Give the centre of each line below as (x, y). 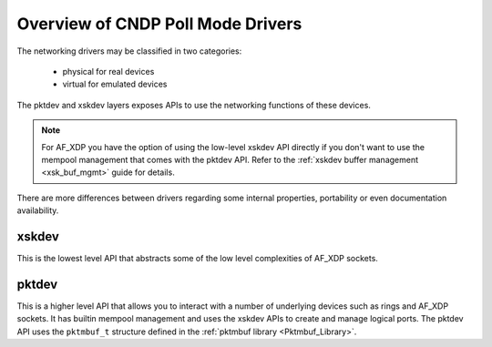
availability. (38, 210)
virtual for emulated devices (115, 84)
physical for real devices (108, 71)
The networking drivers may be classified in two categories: (129, 51)
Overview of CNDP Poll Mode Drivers (159, 24)
